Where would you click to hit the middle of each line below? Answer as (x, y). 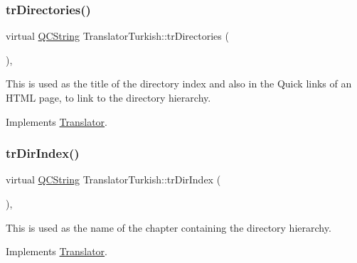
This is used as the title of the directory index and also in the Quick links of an (179, 84)
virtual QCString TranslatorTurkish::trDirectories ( (117, 36)
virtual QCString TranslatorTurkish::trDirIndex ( (113, 179)
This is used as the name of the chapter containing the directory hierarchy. (169, 227)
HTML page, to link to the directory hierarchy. (108, 97)
